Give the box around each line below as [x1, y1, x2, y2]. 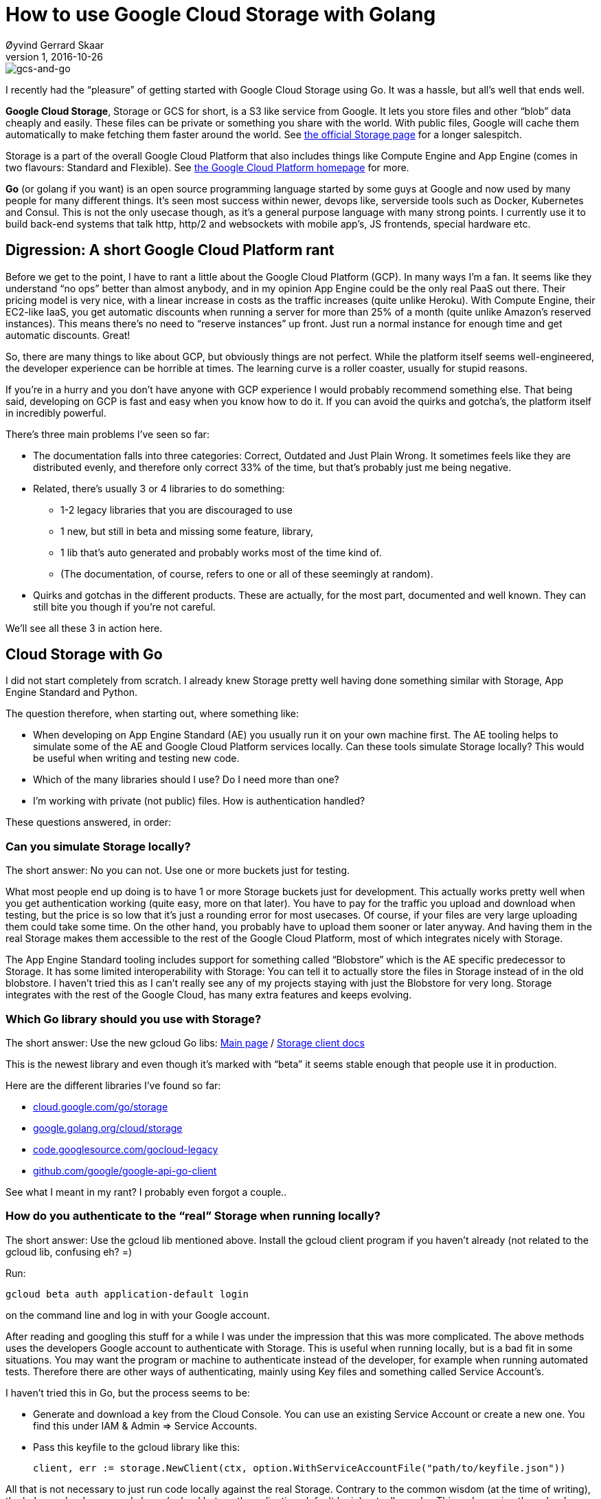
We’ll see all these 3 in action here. [5, 622, 163, 634]
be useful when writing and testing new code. [33, 752, 240, 765]
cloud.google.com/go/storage [33, 1100, 168, 1113]
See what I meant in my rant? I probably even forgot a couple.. [5, 1185, 287, 1198]
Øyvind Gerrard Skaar [5, 39, 104, 51]
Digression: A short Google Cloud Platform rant [5, 241, 334, 259]
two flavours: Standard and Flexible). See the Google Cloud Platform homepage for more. [5, 161, 409, 173]
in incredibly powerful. [5, 406, 106, 419]
